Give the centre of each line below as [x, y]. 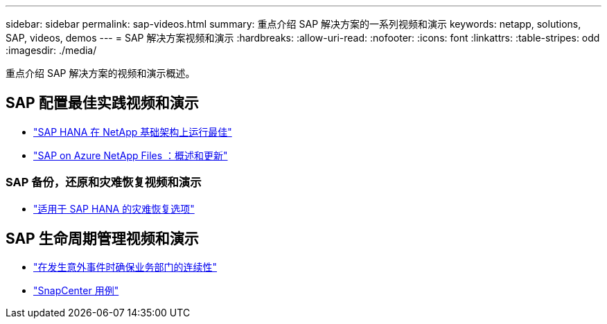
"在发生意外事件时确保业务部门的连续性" [125, 267]
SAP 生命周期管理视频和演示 [102, 239]
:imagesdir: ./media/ [51, 50]
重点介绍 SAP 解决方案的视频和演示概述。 [100, 73]
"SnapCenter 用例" [76, 291]
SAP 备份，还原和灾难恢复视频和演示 [104, 182]
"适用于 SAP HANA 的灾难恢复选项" [114, 208]
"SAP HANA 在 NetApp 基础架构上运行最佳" [133, 132]
